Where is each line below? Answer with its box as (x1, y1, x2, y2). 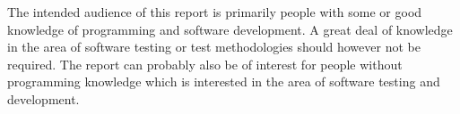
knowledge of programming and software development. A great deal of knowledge (7, 20, 453, 38)
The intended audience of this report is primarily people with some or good (7, 3, 422, 20)
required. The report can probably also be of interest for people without (7, 54, 403, 73)
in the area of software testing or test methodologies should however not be (7, 37, 421, 56)
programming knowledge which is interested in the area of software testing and (7, 72, 440, 91)
